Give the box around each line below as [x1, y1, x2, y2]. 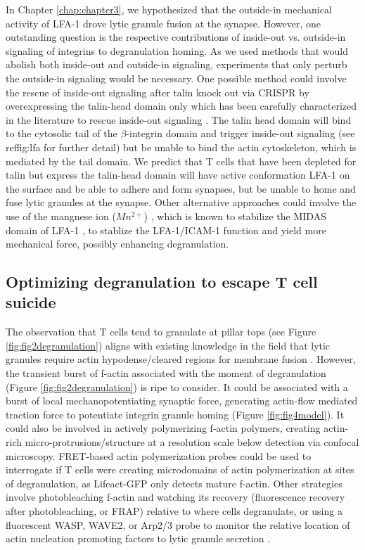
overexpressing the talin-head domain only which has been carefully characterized [6, 98, 357, 113]
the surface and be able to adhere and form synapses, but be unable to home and [6, 181, 356, 196]
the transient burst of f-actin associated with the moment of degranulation [6, 366, 326, 380]
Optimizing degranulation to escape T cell [6, 271, 318, 293]
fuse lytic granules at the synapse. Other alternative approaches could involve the [6, 195, 357, 210]
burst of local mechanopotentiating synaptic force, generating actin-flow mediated [6, 393, 358, 408]
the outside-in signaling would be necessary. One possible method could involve [6, 70, 347, 85]
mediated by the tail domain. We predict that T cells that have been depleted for [6, 153, 357, 168]
